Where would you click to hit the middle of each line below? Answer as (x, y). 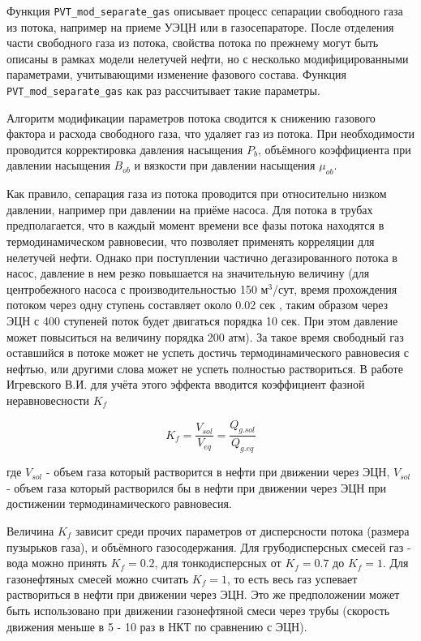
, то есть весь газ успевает (292, 578)
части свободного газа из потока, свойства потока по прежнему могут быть (193, 43)
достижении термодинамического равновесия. (119, 503)
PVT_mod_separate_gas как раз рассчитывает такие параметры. (163, 90)
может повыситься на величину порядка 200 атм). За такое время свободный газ (205, 336)
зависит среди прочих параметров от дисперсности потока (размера (243, 530)
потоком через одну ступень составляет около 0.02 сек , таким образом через (198, 305)
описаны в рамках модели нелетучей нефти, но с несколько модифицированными (208, 58)
